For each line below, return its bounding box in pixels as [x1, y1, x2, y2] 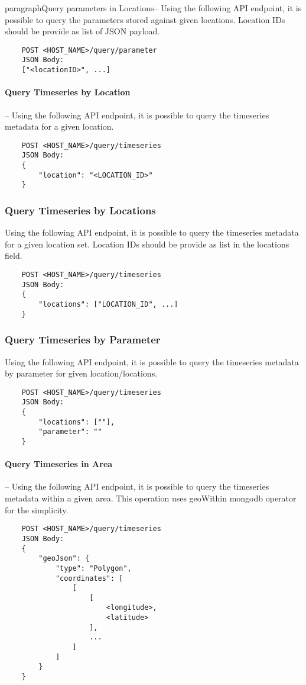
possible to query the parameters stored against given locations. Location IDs [5, 13, 285, 25]
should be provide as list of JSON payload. [5, 25, 160, 37]
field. [5, 249, 22, 262]
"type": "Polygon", [55, 564, 132, 573]
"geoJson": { [38, 554, 90, 563]
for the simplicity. [5, 503, 69, 516]
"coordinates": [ [55, 574, 123, 583]
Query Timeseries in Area [5, 458, 113, 470]
